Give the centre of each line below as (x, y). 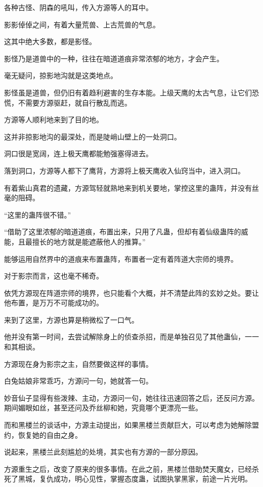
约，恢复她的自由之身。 (43, 434)
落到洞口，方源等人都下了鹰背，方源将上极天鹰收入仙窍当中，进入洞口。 (124, 170)
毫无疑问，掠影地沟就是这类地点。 (61, 75)
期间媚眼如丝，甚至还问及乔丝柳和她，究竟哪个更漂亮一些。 (103, 408)
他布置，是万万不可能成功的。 (54, 303)
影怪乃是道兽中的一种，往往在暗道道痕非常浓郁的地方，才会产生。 (114, 58)
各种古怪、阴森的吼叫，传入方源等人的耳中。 (78, 7)
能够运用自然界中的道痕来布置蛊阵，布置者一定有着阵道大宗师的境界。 (121, 258)
